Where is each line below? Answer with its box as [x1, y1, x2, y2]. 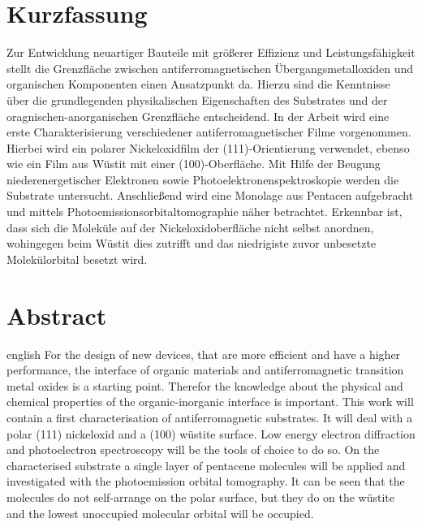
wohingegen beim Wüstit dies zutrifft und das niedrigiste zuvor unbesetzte [6, 235, 377, 252]
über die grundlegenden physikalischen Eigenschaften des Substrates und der [6, 91, 388, 108]
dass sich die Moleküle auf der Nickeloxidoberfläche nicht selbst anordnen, [6, 218, 374, 235]
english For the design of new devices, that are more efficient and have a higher [6, 345, 401, 362]
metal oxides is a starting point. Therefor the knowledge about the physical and [6, 377, 403, 394]
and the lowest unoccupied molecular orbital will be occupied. [6, 504, 314, 521]
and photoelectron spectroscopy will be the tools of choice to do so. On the [6, 441, 380, 458]
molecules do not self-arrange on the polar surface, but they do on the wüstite [6, 488, 395, 505]
